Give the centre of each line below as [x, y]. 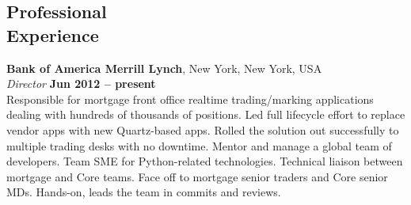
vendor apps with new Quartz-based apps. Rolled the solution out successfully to [203, 129]
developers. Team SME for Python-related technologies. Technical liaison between [205, 161]
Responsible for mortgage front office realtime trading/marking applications [190, 99]
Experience [53, 34]
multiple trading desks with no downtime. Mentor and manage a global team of [199, 145]
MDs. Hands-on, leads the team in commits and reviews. [144, 192]
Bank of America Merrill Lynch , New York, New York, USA [164, 68]
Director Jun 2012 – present [81, 84]
